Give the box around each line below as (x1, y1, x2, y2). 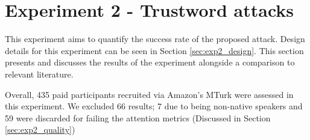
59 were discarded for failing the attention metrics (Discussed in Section (5, 111, 271, 124)
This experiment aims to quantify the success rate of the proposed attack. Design (5, 32, 305, 45)
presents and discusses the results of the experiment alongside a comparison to (5, 56, 295, 68)
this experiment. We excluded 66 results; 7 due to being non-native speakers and (5, 100, 303, 112)
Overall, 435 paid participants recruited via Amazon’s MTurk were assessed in (5, 88, 294, 100)
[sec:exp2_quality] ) (5, 123, 75, 136)
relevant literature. (5, 67, 74, 80)
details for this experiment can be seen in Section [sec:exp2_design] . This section (5, 44, 304, 56)
